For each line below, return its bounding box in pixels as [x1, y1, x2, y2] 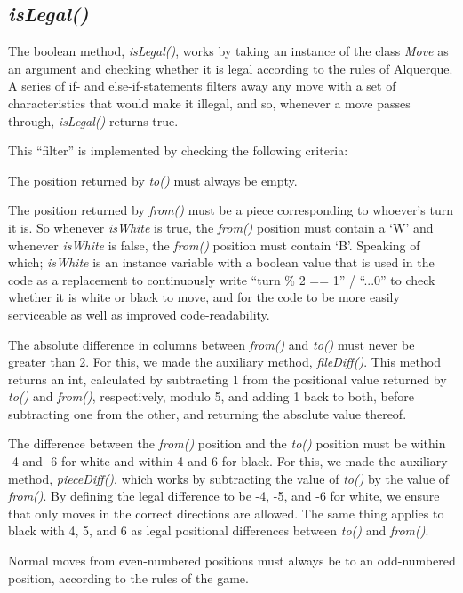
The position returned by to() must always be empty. [8, 170, 298, 189]
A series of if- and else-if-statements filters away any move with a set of [8, 76, 396, 95]
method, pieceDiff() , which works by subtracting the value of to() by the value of [8, 469, 450, 487]
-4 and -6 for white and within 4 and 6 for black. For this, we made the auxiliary [8, 452, 448, 470]
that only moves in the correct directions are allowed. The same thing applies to [8, 503, 444, 522]
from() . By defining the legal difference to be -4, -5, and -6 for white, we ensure [8, 486, 440, 505]
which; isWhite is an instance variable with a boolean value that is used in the [8, 253, 435, 272]
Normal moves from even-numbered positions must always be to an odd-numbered [8, 551, 456, 570]
